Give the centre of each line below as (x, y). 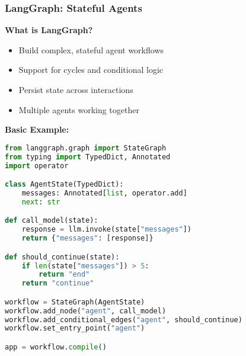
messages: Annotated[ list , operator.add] (104, 193)
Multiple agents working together (79, 109)
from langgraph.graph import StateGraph (86, 148)
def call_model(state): (52, 221)
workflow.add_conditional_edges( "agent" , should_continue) (124, 320)
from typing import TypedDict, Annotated (88, 157)
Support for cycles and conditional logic (91, 70)
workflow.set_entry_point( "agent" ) (75, 328)
